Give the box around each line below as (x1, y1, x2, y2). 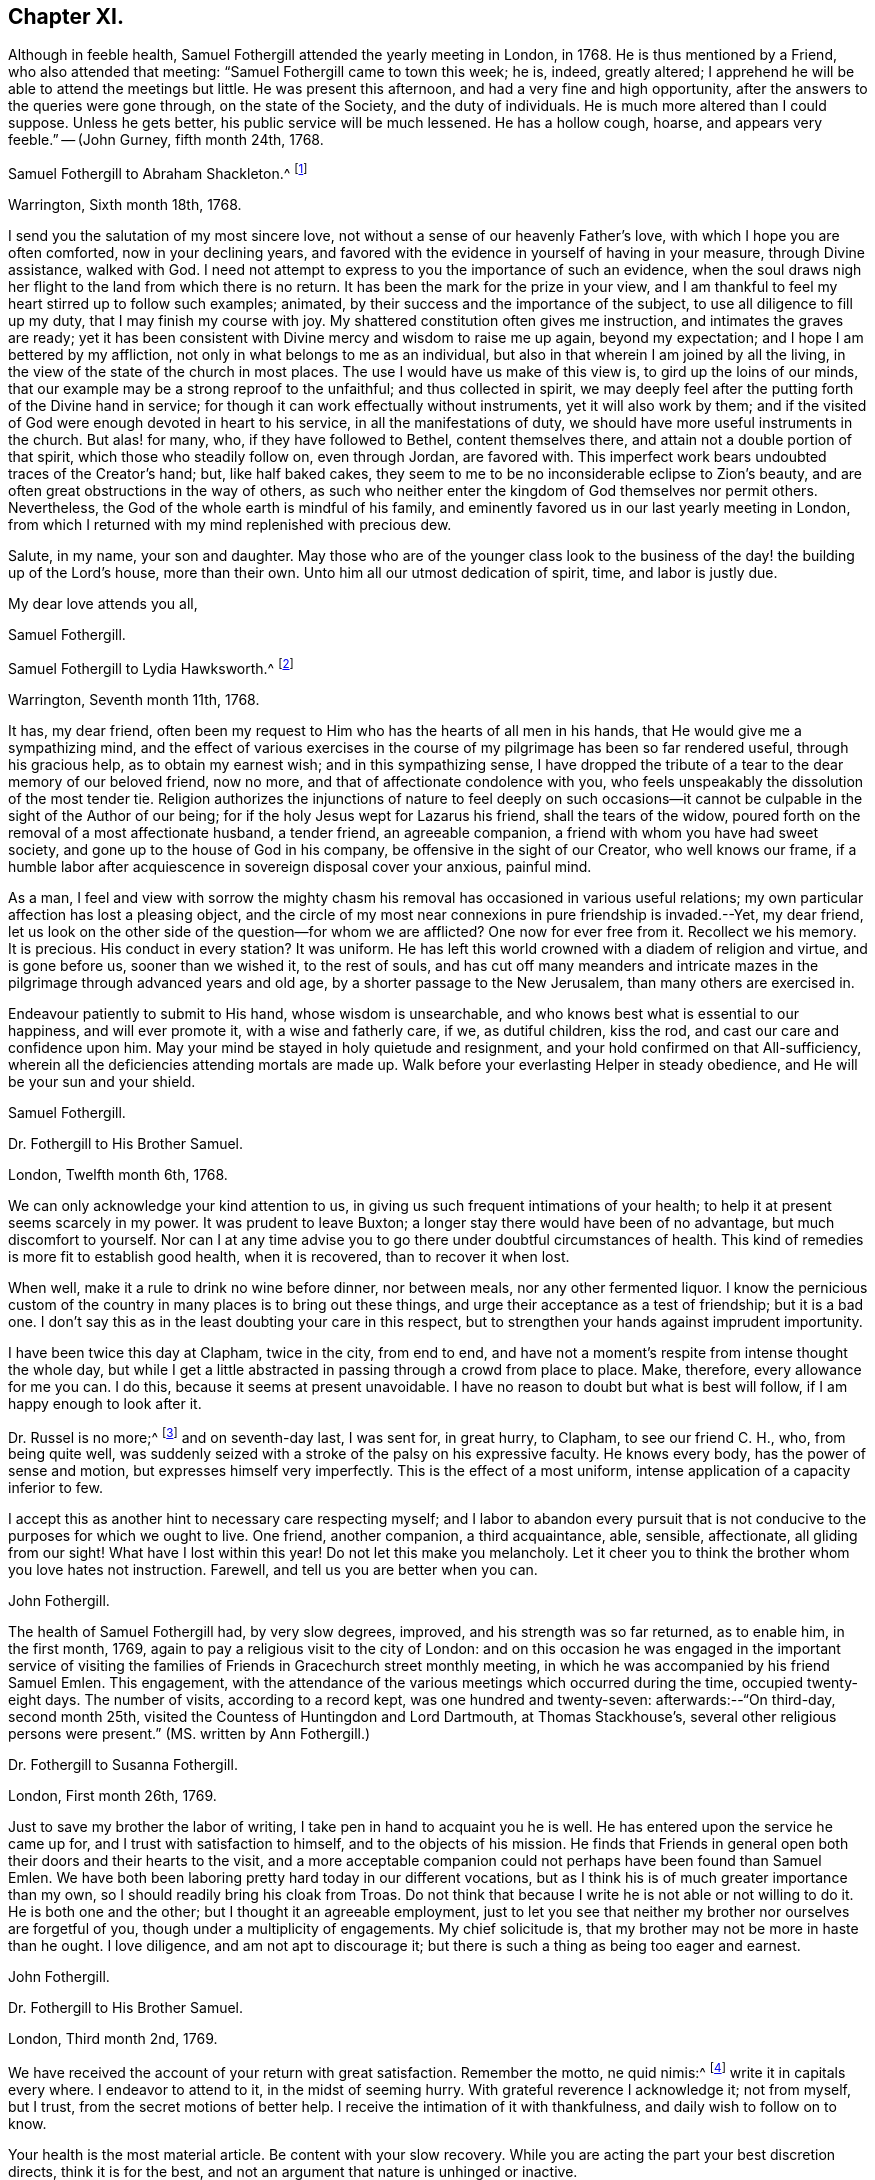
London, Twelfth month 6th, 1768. (8, 1165, 228, 1183)
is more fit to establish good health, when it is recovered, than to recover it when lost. (8, 1247, 570, 1265)
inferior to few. (8, 1479, 103, 1497)
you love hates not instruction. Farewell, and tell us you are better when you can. (8, 1561, 538, 1579)
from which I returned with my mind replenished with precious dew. (8, 516, 452, 534)
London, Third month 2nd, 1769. (8, 2030, 218, 2048)
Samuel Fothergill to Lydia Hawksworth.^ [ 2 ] (8, 657, 294, 677)
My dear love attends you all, (8, 595, 198, 613)
